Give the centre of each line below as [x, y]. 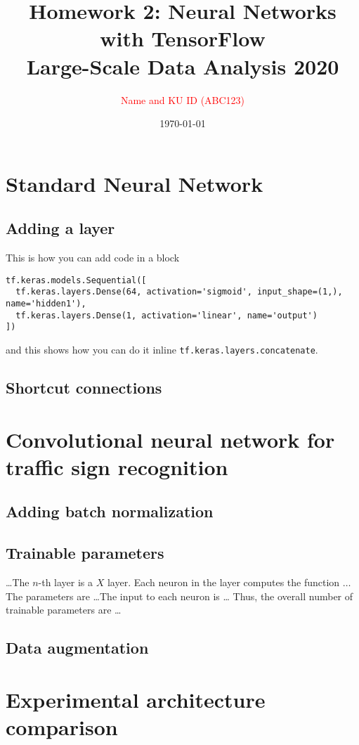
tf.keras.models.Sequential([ [76, 280]
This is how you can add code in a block [93, 258]
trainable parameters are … [64, 610]
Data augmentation [77, 648]
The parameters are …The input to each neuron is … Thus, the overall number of [179, 596]
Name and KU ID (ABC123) [183, 99]
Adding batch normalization [110, 511]
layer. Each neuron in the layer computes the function [223, 582]
